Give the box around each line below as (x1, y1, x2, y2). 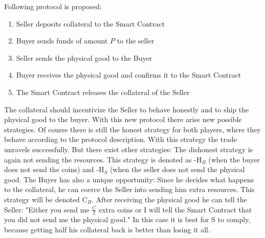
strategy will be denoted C (4, 194, 87, 204)
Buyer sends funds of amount (16, 35, 108, 46)
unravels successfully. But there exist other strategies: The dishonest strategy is (4, 144, 253, 154)
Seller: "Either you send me (4, 204, 90, 215)
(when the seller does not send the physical (109, 164, 245, 175)
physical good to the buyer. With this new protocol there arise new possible (4, 114, 242, 125)
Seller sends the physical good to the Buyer (16, 52, 152, 63)
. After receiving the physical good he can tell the (91, 194, 247, 204)
